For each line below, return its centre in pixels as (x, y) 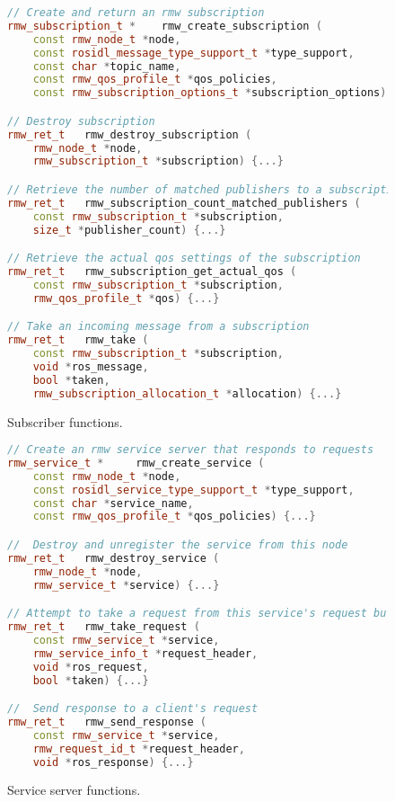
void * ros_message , (91, 366)
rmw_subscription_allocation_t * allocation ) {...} (187, 393)
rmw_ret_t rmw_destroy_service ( (114, 558)
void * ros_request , (91, 667)
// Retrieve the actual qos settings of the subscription (184, 258)
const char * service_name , (113, 503)
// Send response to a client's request (133, 709)
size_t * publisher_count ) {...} (129, 230)
